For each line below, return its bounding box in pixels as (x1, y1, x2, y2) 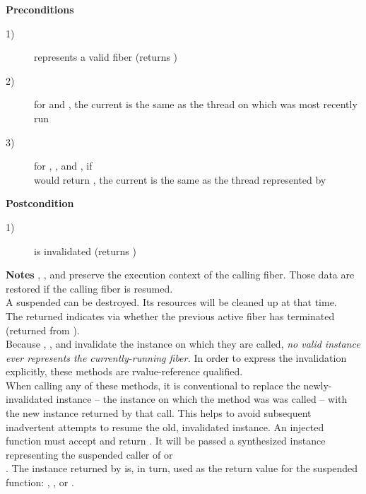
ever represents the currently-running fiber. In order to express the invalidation (6, 350, 347, 365)
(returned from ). (6, 322, 80, 337)
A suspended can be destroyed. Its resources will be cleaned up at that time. (6, 295, 337, 310)
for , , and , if (34, 158, 93, 173)
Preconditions (6, 2, 74, 16)
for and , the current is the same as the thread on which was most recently (34, 97, 358, 112)
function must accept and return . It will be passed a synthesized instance (6, 433, 326, 448)
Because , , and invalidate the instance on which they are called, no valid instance (6, 336, 360, 351)
